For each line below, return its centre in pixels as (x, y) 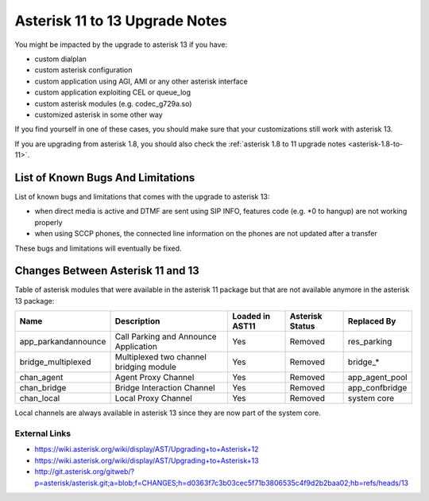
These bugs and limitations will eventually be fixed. (98, 248)
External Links (43, 433)
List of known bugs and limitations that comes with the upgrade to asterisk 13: (142, 196)
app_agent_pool (378, 378)
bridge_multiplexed (55, 362)
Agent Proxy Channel (155, 378)
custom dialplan (61, 59)
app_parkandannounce (63, 342)
